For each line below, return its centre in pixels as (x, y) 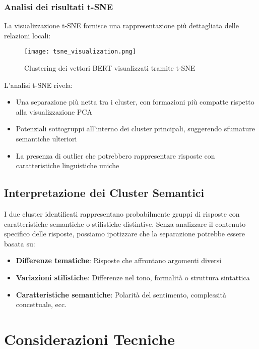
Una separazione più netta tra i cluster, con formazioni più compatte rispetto (135, 102)
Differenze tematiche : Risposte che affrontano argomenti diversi (119, 260)
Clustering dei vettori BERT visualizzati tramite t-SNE (110, 68)
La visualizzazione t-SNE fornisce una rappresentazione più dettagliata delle (121, 26)
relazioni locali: (27, 35)
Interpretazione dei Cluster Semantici (104, 193)
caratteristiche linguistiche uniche (68, 165)
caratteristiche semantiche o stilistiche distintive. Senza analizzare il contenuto (125, 223)
